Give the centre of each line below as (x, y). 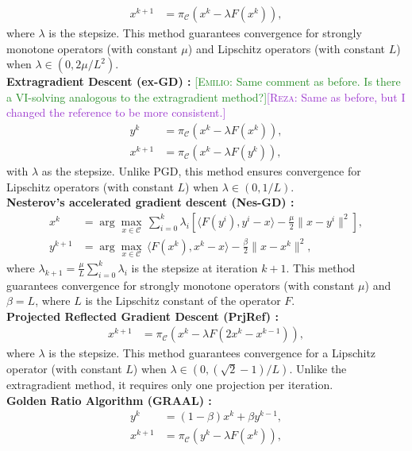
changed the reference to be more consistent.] (116, 112)
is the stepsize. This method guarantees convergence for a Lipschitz (212, 353)
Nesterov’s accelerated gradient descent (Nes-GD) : (150, 202)
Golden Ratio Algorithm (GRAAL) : (109, 400)
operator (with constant (64, 369)
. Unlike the (318, 369)
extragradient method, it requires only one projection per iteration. (170, 385)
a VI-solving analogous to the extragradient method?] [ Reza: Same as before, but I (206, 96)
